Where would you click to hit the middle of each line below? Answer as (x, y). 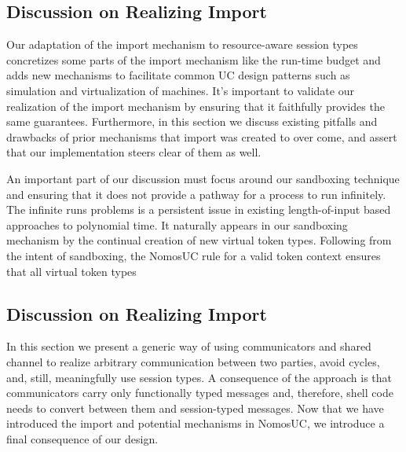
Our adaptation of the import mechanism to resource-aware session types (182, 44)
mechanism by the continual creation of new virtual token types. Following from (199, 240)
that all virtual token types (71, 271)
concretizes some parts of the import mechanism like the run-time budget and (194, 59)
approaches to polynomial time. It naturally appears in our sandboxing (177, 224)
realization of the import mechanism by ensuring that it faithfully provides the (196, 106)
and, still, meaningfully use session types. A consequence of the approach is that (199, 377)
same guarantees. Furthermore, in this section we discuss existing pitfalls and (192, 121)
